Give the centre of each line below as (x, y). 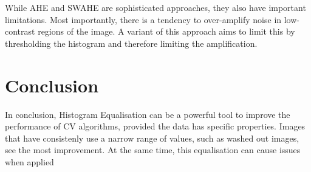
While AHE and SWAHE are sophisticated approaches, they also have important (155, 7)
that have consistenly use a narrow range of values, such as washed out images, (152, 138)
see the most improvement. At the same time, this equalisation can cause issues (153, 150)
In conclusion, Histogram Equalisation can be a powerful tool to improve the (148, 114)
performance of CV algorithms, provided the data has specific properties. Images (155, 126)
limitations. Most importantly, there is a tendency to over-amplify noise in (143, 19)
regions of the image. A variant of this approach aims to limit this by (166, 31)
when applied (29, 161)
